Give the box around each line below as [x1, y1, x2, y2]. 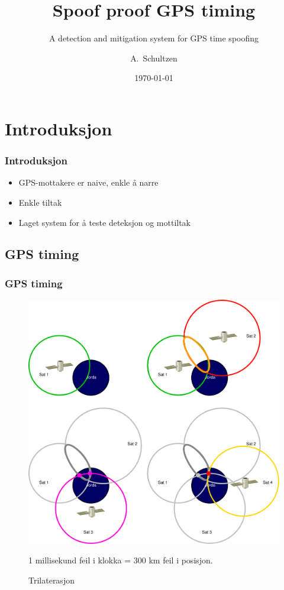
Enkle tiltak [18, 196, 62, 208]
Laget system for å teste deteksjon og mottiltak [18, 216, 191, 228]
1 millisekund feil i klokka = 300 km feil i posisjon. [28, 554, 213, 566]
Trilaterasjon [28, 574, 75, 586]
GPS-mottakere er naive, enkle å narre [18, 176, 159, 189]
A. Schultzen [130, 51, 177, 64]
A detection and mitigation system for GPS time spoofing [49, 32, 259, 44]
